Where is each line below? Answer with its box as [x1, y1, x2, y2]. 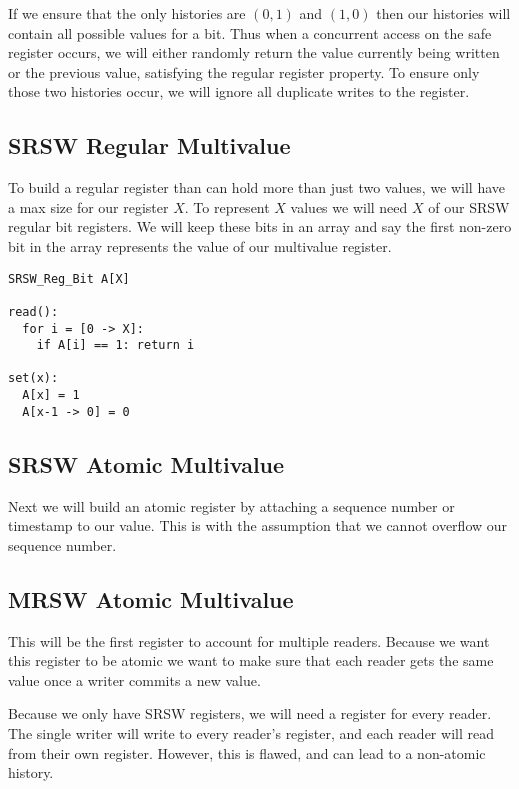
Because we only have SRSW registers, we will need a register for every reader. [8, 703, 492, 724]
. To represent [184, 196, 270, 217]
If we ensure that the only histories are [8, 3, 246, 23]
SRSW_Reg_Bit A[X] [8, 271, 130, 286]
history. [8, 762, 54, 783]
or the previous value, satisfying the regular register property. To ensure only [8, 61, 480, 82]
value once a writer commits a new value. [8, 669, 261, 690]
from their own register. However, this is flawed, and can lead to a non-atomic [8, 742, 486, 763]
